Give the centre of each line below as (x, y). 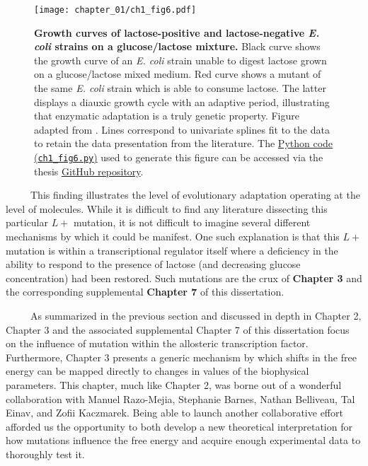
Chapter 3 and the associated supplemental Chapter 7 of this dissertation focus (178, 329)
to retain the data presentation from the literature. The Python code (184, 143)
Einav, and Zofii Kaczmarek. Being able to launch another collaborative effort (174, 413)
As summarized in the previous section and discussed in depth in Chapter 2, (196, 315)
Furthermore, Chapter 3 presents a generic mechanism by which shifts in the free (181, 357)
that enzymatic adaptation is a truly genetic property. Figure (167, 116)
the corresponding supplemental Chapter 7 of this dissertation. (145, 292)
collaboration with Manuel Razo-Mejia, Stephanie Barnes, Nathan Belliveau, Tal (180, 398)
